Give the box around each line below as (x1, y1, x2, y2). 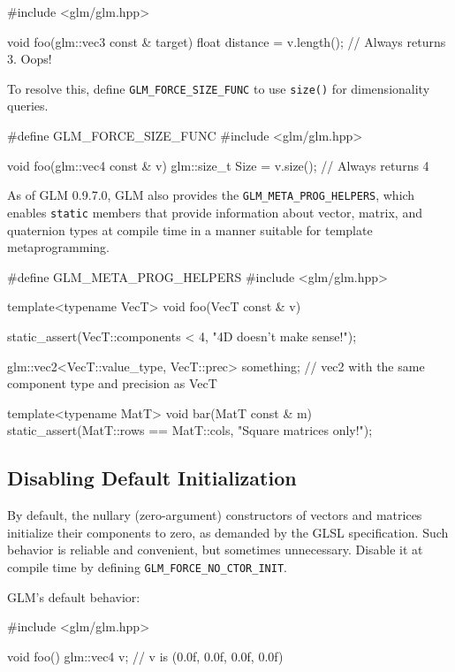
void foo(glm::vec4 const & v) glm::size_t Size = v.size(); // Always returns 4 (7, 156, 429, 174)
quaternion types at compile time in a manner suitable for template (7, 220, 373, 239)
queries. (7, 96, 49, 115)
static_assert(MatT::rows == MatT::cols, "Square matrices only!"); (7, 421, 373, 439)
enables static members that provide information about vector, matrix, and (7, 202, 422, 221)
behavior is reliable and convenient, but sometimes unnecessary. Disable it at (7, 540, 423, 559)
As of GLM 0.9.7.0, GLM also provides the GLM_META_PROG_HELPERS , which (7, 186, 415, 204)
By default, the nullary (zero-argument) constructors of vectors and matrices (7, 506, 422, 524)
